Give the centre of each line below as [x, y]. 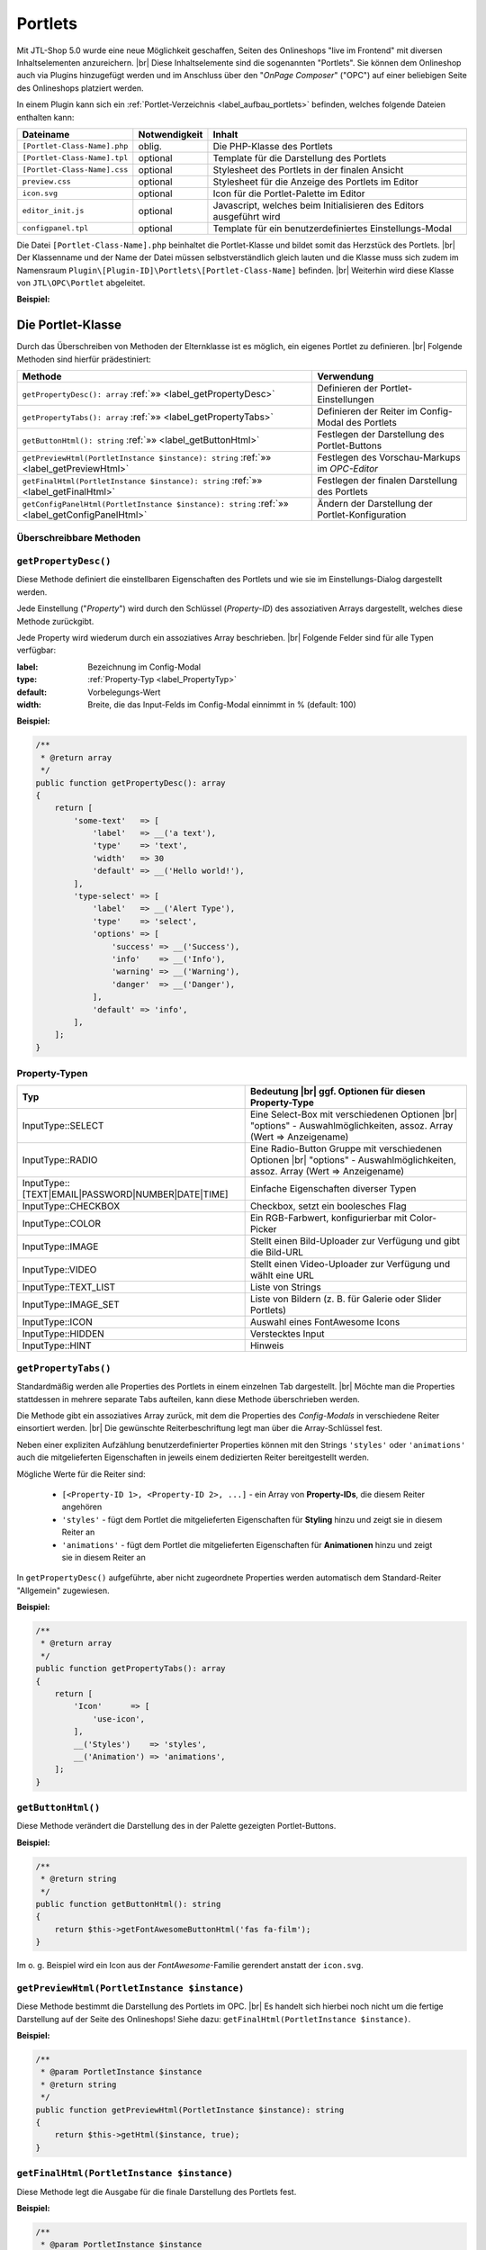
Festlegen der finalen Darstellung [387, 481]
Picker [263, 1229]
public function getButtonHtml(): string [128, 1904]
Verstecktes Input [287, 1334]
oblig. [150, 146]
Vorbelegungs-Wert [124, 692]
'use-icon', [119, 1719]
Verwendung [345, 376]
